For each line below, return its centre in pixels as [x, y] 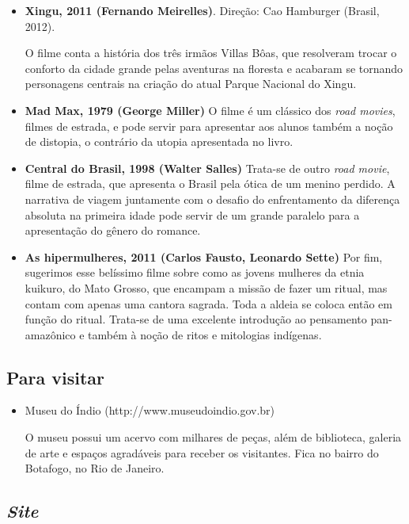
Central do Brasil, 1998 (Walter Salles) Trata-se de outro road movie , [207, 168]
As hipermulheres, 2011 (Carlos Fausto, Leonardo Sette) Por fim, [204, 256]
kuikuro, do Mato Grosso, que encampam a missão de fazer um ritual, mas [206, 287]
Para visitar [56, 377]
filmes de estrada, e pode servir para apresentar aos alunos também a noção [209, 126]
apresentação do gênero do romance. [113, 230]
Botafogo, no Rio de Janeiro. [95, 468]
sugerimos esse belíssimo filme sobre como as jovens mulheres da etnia [195, 272]
